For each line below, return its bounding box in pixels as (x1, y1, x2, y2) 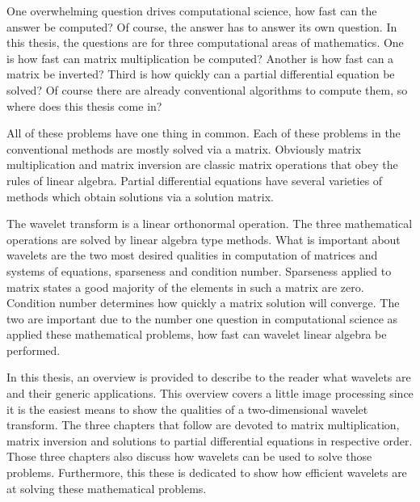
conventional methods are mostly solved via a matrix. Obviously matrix (6, 140, 362, 157)
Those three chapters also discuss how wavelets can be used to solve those (6, 448, 372, 465)
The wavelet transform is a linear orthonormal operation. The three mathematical (6, 215, 413, 232)
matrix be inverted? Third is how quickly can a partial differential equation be (6, 65, 395, 82)
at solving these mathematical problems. (6, 479, 207, 496)
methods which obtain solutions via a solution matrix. (6, 188, 274, 205)
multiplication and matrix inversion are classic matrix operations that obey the (6, 156, 398, 173)
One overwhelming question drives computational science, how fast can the (6, 2, 377, 19)
